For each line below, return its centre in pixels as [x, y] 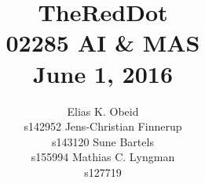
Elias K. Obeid [103, 111]
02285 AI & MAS [103, 43]
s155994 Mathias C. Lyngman [103, 157]
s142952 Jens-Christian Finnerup [103, 126]
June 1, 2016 [103, 73]
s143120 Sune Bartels [103, 141]
